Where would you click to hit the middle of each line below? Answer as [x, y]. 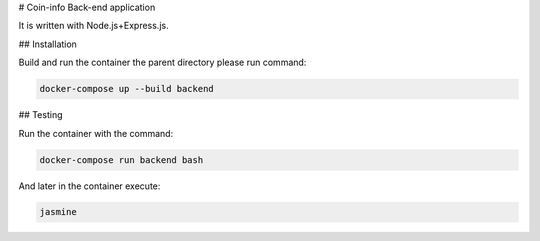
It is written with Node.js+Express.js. [93, 26]
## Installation [47, 44]
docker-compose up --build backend [126, 89]
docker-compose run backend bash [121, 159]
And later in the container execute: [89, 186]
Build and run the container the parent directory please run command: [162, 62]
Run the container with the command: [96, 133]
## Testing [40, 115]
